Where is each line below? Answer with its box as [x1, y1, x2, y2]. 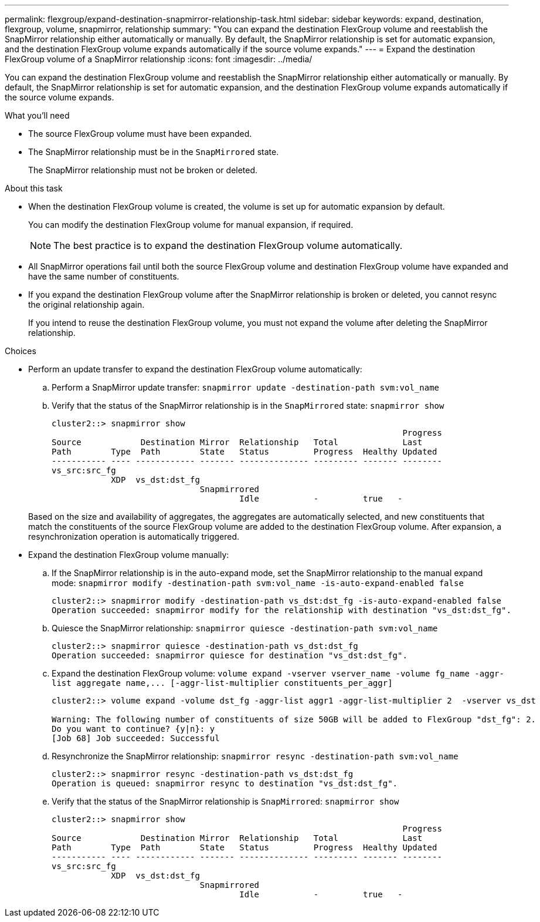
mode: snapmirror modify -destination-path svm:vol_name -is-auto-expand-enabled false [52, 578, 464, 588]
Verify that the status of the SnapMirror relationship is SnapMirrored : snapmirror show [52, 796, 399, 806]
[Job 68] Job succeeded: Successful [52, 733, 220, 743]
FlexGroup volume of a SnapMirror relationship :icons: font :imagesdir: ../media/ [5, 54, 313, 64]
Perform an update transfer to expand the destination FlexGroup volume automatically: [28, 364, 362, 374]
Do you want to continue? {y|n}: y [52, 724, 215, 733]
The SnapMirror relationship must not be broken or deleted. [28, 165, 258, 175]
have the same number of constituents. [28, 271, 179, 281]
